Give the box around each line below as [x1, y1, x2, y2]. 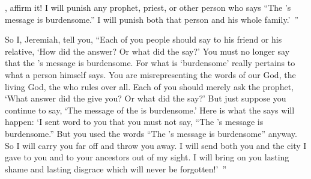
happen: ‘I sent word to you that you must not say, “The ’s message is [5, 115, 264, 128]
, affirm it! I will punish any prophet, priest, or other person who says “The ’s [5, 1, 291, 13]
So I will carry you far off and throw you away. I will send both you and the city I [5, 139, 307, 151]
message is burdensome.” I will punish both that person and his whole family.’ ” [5, 13, 299, 25]
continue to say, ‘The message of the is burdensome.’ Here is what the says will [5, 103, 295, 116]
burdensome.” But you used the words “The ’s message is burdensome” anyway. [5, 127, 297, 139]
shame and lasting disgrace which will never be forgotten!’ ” [5, 162, 227, 175]
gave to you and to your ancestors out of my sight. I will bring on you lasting [5, 151, 289, 163]
